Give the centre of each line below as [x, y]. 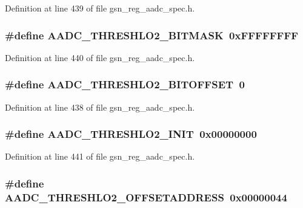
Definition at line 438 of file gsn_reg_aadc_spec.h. [100, 107]
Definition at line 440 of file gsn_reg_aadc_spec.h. [100, 57]
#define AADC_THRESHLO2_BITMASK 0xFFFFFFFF [152, 35]
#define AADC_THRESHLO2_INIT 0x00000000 [131, 134]
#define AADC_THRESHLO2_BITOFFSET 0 [125, 84]
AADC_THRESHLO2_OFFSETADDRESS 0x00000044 [146, 197]
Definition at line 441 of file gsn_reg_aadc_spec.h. [100, 156]
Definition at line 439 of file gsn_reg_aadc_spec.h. [100, 8]
